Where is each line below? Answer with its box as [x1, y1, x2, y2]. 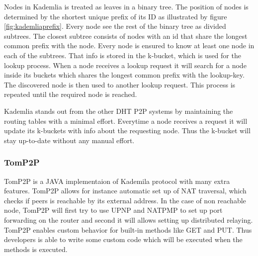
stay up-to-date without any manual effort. [4, 135, 135, 145]
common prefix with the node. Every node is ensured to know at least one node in [4, 40, 255, 51]
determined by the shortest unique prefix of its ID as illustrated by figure [4, 11, 227, 21]
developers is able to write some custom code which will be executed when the [4, 234, 243, 245]
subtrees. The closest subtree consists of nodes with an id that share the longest [4, 30, 248, 41]
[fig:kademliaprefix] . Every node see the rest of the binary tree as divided [4, 21, 226, 31]
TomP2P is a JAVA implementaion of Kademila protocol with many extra [4, 175, 230, 186]
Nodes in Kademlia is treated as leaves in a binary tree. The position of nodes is [4, 1, 249, 11]
